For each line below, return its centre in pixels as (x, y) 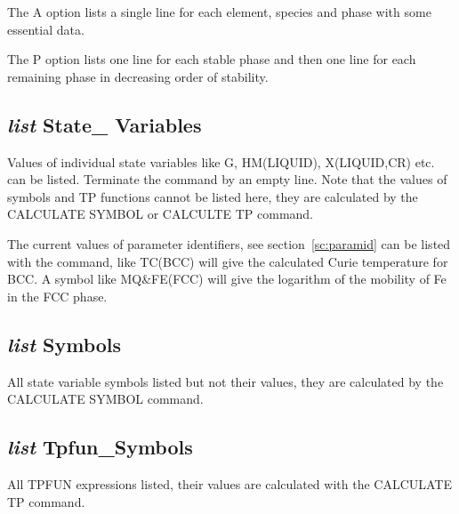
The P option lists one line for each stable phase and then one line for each (212, 59)
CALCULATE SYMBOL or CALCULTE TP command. (161, 214)
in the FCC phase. (57, 296)
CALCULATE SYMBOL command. (105, 399)
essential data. (46, 29)
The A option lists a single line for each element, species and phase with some (219, 12)
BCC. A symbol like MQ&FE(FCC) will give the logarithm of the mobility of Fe (227, 279)
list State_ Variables (105, 124)
